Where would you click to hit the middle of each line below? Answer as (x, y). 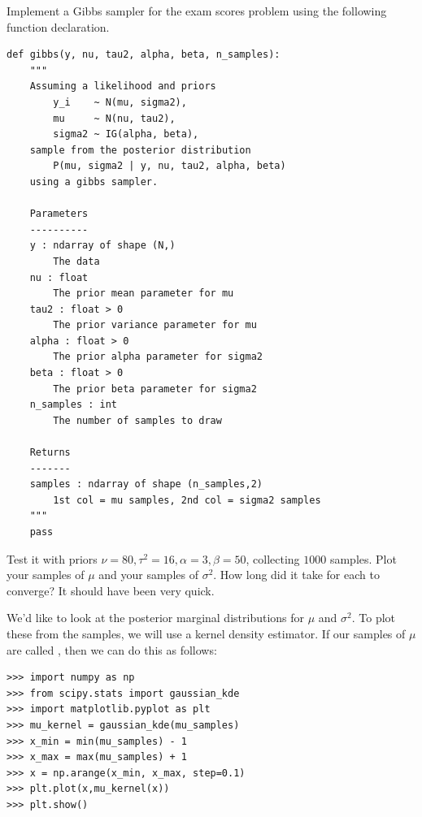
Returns (50, 453)
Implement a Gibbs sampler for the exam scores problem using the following (197, 11)
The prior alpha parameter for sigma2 (158, 357)
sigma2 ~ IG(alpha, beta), (126, 134)
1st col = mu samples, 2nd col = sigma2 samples (187, 500)
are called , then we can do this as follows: (112, 649)
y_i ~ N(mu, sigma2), (120, 102)
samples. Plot (363, 558)
